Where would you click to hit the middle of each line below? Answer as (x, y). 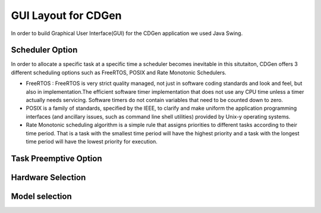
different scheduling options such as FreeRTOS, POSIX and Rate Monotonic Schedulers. (119, 72)
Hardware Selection (48, 177)
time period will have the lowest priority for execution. (92, 141)
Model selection (42, 196)
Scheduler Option (44, 50)
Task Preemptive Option (56, 158)
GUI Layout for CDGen (66, 15)
